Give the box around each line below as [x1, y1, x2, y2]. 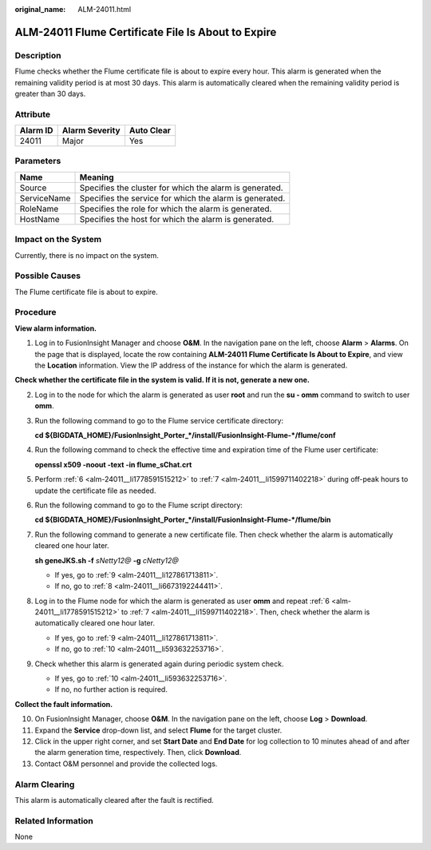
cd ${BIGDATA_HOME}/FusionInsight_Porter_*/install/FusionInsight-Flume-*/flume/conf [34, 430, 336, 439]
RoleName [19, 203, 59, 214]
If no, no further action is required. [54, 685, 168, 694]
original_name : [14, 5, 66, 14]
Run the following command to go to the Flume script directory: [34, 500, 243, 510]
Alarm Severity [61, 125, 121, 136]
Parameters [14, 156, 61, 167]
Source [19, 182, 47, 193]
